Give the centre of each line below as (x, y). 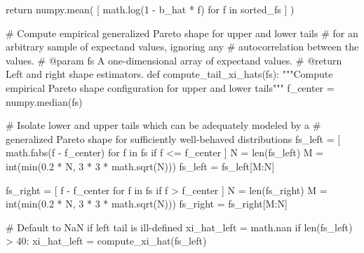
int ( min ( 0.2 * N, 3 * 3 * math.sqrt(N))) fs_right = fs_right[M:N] (147, 204)
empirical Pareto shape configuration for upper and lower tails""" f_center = (170, 87)
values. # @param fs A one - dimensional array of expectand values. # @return (174, 60)
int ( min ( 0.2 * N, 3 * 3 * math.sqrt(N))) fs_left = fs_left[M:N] (140, 166)
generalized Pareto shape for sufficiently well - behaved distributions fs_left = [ (173, 138)
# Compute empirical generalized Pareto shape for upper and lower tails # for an (182, 33)
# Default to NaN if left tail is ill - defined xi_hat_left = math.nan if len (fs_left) (179, 227)
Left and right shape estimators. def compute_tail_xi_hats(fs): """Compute (169, 74)
